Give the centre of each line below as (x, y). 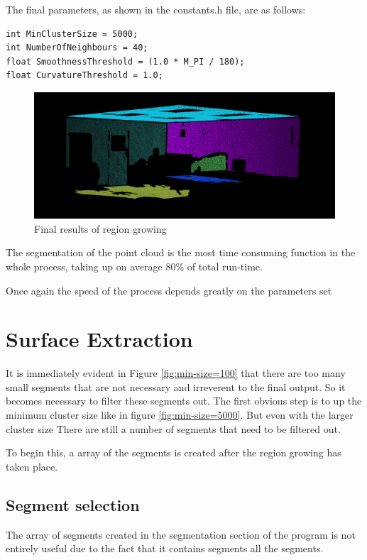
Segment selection (73, 504)
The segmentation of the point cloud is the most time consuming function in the (181, 252)
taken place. (32, 466)
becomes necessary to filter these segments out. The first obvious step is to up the (184, 401)
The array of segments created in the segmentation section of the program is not (181, 534)
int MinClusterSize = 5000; (72, 34)
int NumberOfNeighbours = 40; (77, 48)
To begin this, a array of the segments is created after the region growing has (174, 452)
